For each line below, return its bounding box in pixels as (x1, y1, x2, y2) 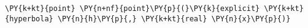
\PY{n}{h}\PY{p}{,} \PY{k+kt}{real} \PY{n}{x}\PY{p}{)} (57, 14, 291, 23)
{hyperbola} (5, 14, 53, 23)
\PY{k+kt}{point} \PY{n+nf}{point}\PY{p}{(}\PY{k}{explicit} (5, 4, 260, 13)
